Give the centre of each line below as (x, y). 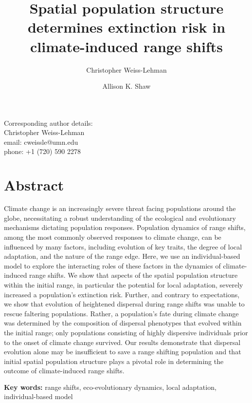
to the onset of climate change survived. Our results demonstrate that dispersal (122, 342)
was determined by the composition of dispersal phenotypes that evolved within (123, 323)
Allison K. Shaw (126, 86)
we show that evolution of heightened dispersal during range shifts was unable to (124, 304)
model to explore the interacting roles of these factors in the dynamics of (112, 265)
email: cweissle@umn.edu (41, 142)
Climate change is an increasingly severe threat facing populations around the (120, 208)
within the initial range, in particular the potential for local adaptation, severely (124, 284)
